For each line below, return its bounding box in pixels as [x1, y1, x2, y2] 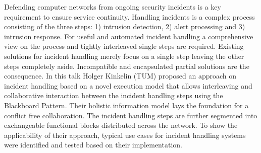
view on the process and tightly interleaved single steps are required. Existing [4, 41, 244, 51]
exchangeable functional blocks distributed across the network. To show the [4, 120, 238, 130]
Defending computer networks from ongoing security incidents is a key [4, 2, 221, 12]
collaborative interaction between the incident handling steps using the [4, 90, 223, 101]
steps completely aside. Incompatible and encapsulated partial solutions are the [4, 60, 249, 71]
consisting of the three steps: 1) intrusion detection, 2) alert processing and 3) [4, 21, 245, 32]
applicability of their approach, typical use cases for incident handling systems [4, 129, 246, 140]
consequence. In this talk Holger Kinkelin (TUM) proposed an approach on [4, 70, 237, 81]
